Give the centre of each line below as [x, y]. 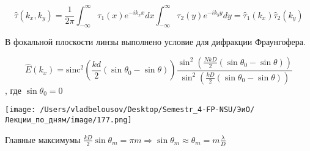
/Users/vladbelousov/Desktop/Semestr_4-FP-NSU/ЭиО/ [147, 110]
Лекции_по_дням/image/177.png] [68, 120]
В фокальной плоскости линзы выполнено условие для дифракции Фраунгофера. [155, 42]
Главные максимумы [43, 139]
